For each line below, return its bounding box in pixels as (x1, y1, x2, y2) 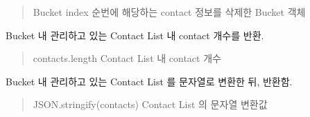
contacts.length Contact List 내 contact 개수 (33, 51, 221, 65)
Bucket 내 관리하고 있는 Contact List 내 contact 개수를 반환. (6, 28, 264, 42)
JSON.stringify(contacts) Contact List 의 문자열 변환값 (33, 97, 268, 111)
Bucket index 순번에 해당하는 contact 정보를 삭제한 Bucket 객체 (33, 5, 306, 19)
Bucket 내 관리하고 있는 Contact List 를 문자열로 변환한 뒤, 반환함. (6, 74, 293, 88)
